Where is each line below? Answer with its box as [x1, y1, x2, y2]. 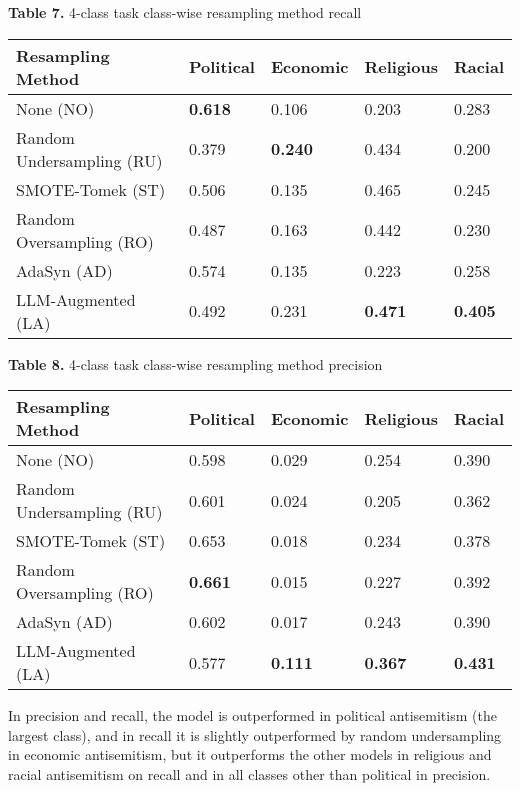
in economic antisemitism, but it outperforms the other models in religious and [8, 744, 492, 765]
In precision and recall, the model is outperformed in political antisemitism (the [8, 705, 497, 726]
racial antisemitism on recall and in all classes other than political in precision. [8, 763, 491, 784]
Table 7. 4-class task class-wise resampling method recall [8, 2, 362, 22]
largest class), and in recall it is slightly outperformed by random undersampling [8, 724, 502, 745]
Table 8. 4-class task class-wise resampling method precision [8, 353, 383, 374]
